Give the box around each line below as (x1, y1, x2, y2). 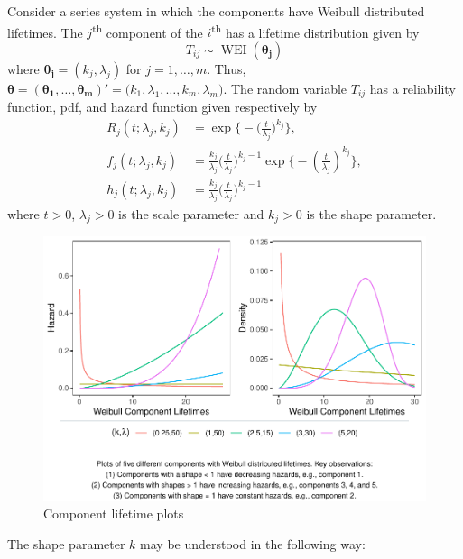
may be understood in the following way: (140, 535, 366, 554)
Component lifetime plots (43, 504, 184, 523)
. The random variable (223, 78, 347, 97)
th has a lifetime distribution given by (211, 20, 420, 41)
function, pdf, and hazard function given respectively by (7, 97, 318, 116)
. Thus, (207, 59, 246, 78)
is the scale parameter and (118, 204, 264, 223)
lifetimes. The (7, 23, 83, 41)
